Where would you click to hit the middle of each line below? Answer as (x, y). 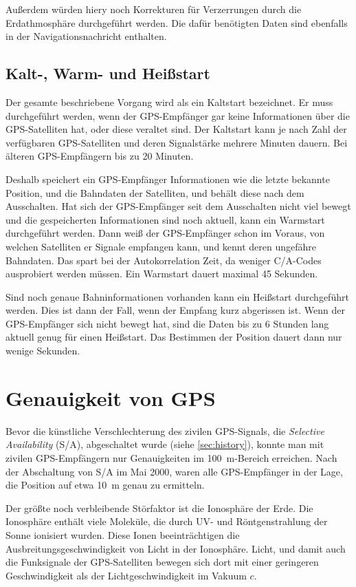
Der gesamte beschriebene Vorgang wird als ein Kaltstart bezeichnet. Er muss (169, 102)
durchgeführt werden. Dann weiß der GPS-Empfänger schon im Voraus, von (165, 233)
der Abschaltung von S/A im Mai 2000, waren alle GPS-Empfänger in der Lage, (174, 471)
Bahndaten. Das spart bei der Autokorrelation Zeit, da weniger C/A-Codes (164, 260)
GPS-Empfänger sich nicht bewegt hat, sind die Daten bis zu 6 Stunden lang (167, 323)
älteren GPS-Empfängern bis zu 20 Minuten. (100, 156)
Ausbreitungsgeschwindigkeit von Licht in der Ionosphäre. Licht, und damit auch (176, 548)
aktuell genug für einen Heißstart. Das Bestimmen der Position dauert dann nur (174, 337)
